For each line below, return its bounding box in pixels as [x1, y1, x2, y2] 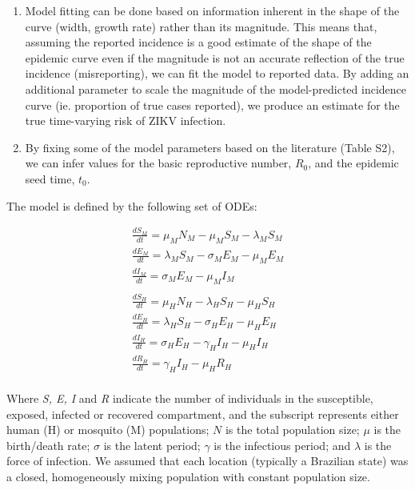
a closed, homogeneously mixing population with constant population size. [6, 468, 370, 484]
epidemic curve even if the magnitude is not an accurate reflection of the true [25, 49, 405, 66]
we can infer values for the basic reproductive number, [25, 155, 292, 171]
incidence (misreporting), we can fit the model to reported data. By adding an [25, 65, 409, 82]
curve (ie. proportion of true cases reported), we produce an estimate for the [25, 96, 400, 113]
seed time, [25, 170, 75, 187]
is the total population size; [225, 421, 360, 438]
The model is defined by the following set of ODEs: [6, 197, 257, 214]
